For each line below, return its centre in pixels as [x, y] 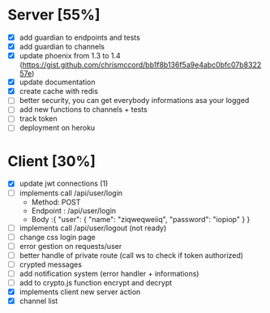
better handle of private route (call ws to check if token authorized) [131, 255]
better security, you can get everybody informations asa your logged [134, 101]
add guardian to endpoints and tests [80, 37]
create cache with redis [59, 92]
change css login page [57, 237]
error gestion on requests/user [71, 246]
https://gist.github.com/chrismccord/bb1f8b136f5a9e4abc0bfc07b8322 [142, 65]
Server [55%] [54, 15]
